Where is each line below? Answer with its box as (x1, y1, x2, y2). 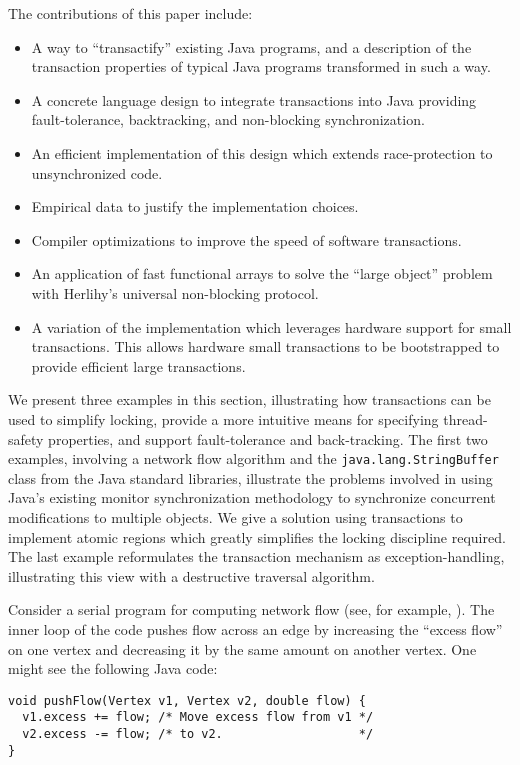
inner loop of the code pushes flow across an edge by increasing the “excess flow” (8, 618, 503, 639)
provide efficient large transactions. (31, 355, 246, 376)
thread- (443, 408, 488, 429)
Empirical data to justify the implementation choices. (31, 196, 359, 217)
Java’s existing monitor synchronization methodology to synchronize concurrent (8, 487, 496, 508)
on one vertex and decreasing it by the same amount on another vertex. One (8, 638, 477, 659)
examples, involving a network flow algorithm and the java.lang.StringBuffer (8, 448, 499, 469)
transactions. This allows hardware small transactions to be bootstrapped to (31, 336, 500, 357)
